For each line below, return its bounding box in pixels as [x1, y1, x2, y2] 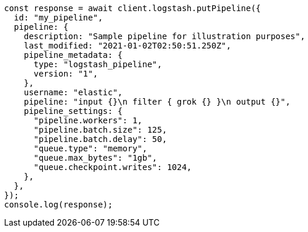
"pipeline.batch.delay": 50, [33, 134, 167, 144]
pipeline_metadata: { [23, 50, 123, 60]
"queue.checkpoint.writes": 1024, [33, 162, 192, 172]
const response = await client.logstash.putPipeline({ [4, 4, 261, 13]
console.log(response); [4, 200, 113, 209]
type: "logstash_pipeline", [33, 60, 162, 69]
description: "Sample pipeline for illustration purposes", [23, 32, 306, 41]
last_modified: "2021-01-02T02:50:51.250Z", [23, 41, 231, 50]
